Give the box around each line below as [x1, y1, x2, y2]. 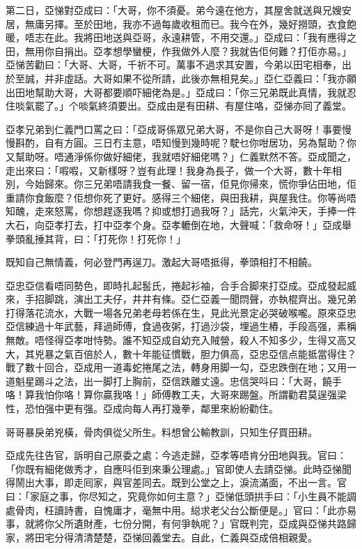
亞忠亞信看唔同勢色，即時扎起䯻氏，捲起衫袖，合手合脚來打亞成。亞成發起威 [6, 278, 356, 292]
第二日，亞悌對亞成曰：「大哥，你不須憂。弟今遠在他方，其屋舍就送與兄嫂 [6, 3, 342, 17]
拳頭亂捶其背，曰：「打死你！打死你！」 [6, 231, 186, 246]
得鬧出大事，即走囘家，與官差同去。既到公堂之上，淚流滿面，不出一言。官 [6, 475, 347, 490]
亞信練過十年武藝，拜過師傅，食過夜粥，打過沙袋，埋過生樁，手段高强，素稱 [6, 319, 356, 333]
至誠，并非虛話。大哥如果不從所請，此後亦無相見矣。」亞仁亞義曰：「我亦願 [15, 70, 356, 85]
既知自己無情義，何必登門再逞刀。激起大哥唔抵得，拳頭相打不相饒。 [6, 255, 317, 269]
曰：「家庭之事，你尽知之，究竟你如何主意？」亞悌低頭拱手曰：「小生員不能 [6, 489, 347, 503]
